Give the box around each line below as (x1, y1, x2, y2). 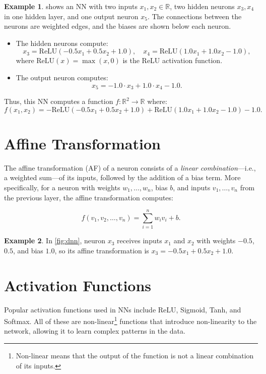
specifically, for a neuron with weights (4, 182, 120, 192)
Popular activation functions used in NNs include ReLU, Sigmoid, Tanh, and (4, 304, 241, 314)
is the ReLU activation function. (122, 55, 223, 66)
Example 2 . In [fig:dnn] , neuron (4, 235, 106, 246)
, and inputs (173, 182, 211, 192)
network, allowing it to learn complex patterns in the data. (4, 326, 185, 336)
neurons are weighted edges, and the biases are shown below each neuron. (4, 21, 231, 31)
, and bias (13, 245, 43, 255)
